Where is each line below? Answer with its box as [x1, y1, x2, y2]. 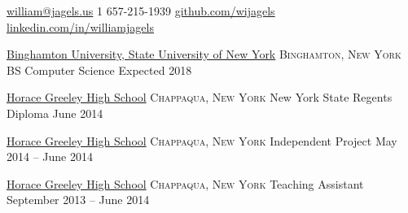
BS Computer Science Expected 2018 [7, 61, 192, 78]
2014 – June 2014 [7, 148, 93, 165]
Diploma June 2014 [7, 104, 103, 121]
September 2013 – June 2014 [7, 191, 150, 208]
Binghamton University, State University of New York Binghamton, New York [7, 46, 401, 63]
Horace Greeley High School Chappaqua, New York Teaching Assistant [7, 175, 364, 192]
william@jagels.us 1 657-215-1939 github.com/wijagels [7, 2, 275, 19]
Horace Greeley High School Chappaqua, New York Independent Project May [7, 132, 397, 149]
